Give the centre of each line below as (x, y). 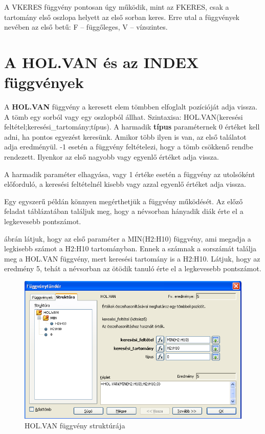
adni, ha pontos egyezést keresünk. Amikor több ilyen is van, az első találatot (125, 136)
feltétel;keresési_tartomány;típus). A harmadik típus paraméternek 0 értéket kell (132, 127)
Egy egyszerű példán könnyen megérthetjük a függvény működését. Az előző (124, 201)
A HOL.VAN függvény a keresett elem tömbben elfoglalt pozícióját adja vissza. (131, 107)
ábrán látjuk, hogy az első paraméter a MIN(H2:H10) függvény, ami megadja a (128, 238)
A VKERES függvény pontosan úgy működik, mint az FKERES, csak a (117, 7)
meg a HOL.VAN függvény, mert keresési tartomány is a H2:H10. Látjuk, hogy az (132, 258)
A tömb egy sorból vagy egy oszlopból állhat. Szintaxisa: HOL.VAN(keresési (124, 116)
